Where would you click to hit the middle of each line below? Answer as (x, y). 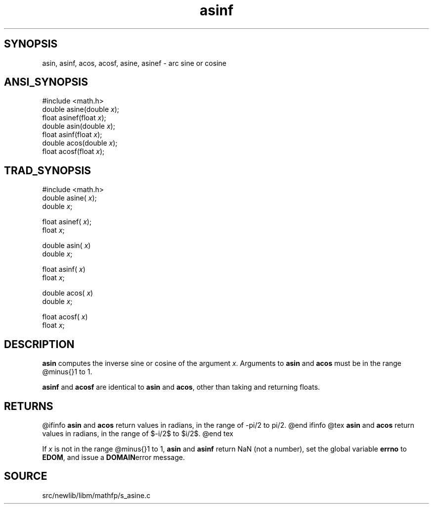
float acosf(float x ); (73, 152)
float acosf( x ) (65, 317)
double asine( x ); (69, 198)
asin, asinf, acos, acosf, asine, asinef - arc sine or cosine (134, 63)
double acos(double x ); (80, 143)
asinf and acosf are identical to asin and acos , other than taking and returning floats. (181, 387)
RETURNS (29, 406)
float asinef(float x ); (74, 118)
